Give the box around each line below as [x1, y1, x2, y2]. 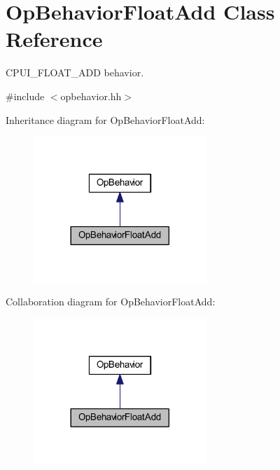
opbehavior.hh [60, 88, 122, 103]
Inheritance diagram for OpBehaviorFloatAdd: [6, 112, 205, 127]
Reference [6, 25, 103, 53]
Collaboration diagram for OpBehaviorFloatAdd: [6, 294, 216, 309]
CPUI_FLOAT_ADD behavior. [6, 65, 144, 80]
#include [6, 88, 45, 103]
